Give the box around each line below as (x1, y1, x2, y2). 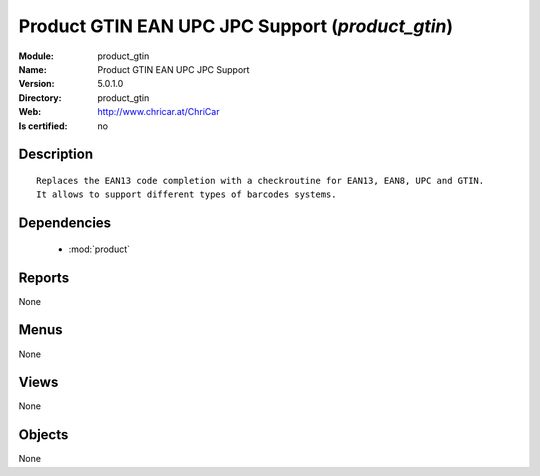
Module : (18, 50, 54, 62)
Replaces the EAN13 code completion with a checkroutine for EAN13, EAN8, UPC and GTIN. (36, 175, 485, 186)
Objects (18, 426, 69, 444)
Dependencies (18, 215, 112, 232)
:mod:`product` (68, 243, 130, 255)
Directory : (18, 91, 62, 104)
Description (18, 146, 94, 163)
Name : (18, 63, 47, 75)
